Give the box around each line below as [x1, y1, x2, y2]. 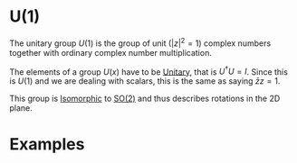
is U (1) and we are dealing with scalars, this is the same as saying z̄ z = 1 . [9, 76, 281, 86]
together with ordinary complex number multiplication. [9, 47, 213, 58]
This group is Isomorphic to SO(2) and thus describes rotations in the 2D [9, 93, 281, 104]
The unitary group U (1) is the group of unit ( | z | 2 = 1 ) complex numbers [9, 36, 272, 49]
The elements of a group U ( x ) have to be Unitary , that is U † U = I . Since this [9, 65, 288, 77]
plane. [9, 103, 34, 113]
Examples [9, 134, 85, 155]
